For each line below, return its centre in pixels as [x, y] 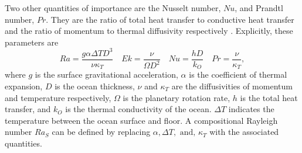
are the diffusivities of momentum [232, 86]
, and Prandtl [259, 8]
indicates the [251, 109]
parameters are [32, 42]
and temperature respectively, [58, 97]
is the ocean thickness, [95, 86]
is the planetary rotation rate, [177, 97]
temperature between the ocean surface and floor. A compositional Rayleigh [141, 120]
